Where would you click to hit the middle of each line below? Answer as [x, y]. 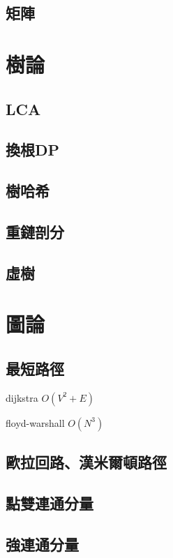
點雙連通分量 [50, 503]
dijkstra [22, 397]
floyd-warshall [35, 422]
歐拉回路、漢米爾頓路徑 [86, 462]
